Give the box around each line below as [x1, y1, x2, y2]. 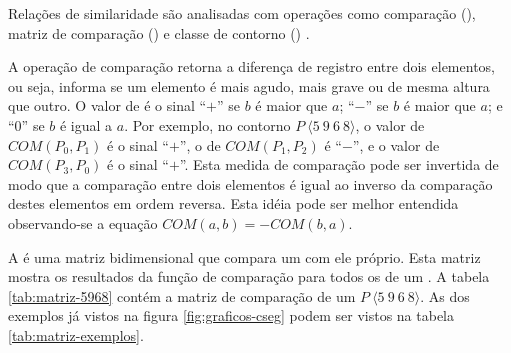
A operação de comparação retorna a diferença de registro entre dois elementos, [8, 56, 495, 77]
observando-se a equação [8, 212, 158, 233]
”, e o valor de [352, 134, 440, 155]
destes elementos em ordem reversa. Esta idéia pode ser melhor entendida [8, 193, 459, 214]
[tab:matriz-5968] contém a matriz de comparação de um [8, 285, 356, 306]
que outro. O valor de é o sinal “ [8, 95, 207, 116]
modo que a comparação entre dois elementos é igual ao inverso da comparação [8, 173, 493, 194]
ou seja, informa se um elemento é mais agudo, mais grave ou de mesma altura [8, 75, 490, 96]
